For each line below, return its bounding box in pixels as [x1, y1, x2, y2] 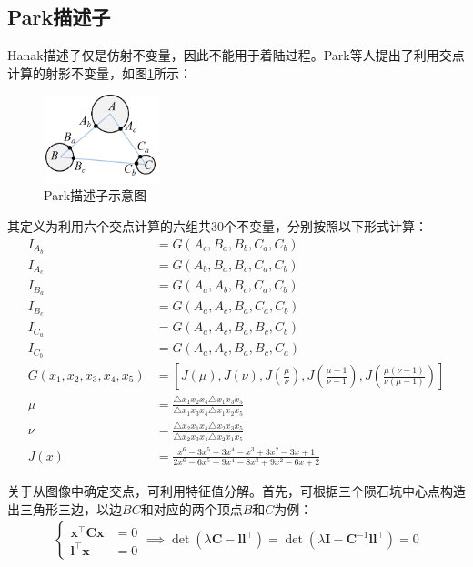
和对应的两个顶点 [140, 499, 243, 518]
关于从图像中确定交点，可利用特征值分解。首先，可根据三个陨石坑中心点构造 [7, 481, 466, 501]
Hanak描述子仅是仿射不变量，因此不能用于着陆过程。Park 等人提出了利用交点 [7, 46, 465, 65]
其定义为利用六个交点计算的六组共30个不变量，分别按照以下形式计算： [7, 217, 428, 236]
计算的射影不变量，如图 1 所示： [7, 63, 192, 82]
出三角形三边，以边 [7, 499, 122, 518]
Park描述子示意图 [44, 186, 147, 205]
